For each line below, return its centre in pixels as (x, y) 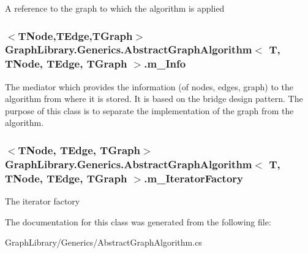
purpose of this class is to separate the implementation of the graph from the (149, 110)
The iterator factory (43, 201)
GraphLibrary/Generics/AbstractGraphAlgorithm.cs (103, 242)
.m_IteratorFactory (194, 178)
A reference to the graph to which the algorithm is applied (115, 8)
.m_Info (165, 64)
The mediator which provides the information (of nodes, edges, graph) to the (149, 86)
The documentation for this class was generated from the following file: (138, 221)
